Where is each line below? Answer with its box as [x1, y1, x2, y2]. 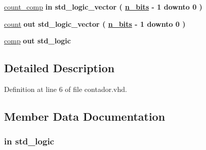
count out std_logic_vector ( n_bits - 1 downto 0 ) [4, 18, 186, 29]
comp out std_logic [4, 35, 71, 46]
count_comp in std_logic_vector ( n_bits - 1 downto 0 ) [4, 2, 202, 12]
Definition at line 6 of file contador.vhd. [4, 83, 127, 94]
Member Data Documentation [4, 108, 166, 124]
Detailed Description [4, 60, 115, 76]
